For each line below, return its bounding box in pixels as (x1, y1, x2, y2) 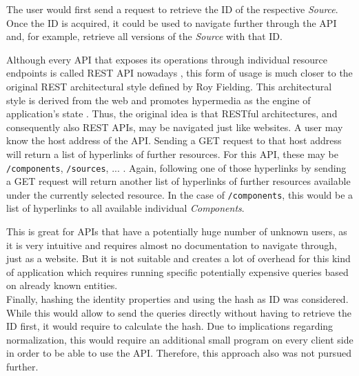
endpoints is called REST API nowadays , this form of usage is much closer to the (6, 66, 353, 80)
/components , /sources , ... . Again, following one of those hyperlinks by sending (6, 160, 347, 175)
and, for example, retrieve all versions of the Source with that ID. (6, 29, 283, 43)
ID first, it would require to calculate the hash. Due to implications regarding (6, 319, 334, 333)
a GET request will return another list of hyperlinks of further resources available (6, 174, 351, 188)
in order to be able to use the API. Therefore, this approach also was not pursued (6, 346, 351, 360)
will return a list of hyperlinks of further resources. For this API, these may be (6, 146, 338, 161)
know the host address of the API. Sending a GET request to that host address (6, 133, 342, 148)
